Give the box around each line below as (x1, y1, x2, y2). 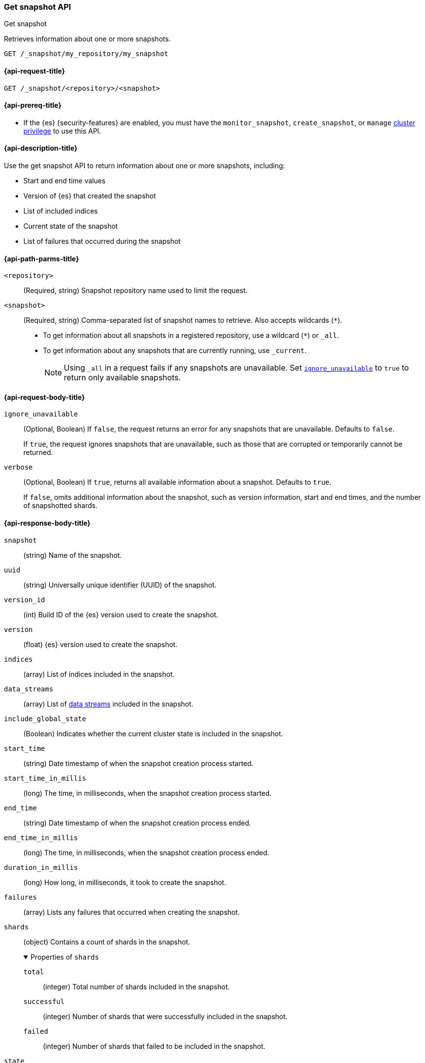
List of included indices (23, 207, 98, 216)
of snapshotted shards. (23, 501, 97, 510)
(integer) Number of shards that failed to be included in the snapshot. (43, 1042, 266, 1050)
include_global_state (4, 714, 86, 723)
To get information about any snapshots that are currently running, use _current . (43, 346, 307, 355)
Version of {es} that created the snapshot (23, 192, 156, 200)
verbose (4, 463, 33, 472)
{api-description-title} (4, 144, 77, 153)
